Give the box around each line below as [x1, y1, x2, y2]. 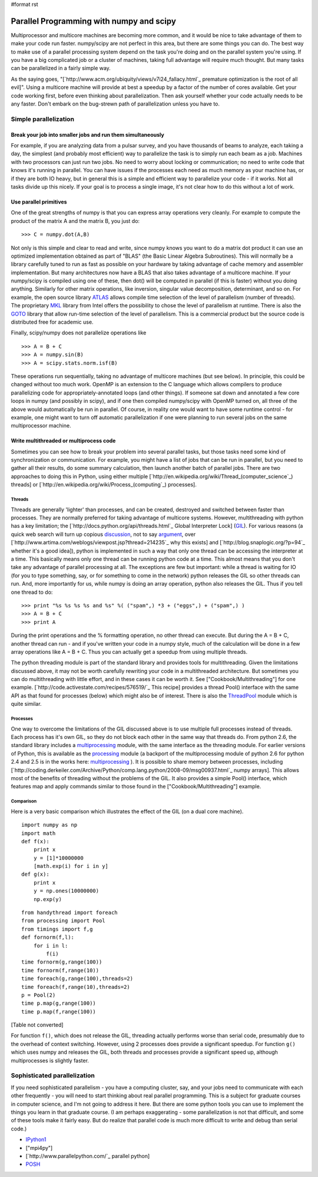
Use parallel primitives [11, 198, 67, 205]
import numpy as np [21, 821, 78, 828]
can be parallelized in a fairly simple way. [11, 65, 111, 72]
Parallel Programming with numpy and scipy [11, 16, 177, 26]
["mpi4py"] [25, 1144, 53, 1151]
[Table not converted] [11, 1021, 64, 1028]
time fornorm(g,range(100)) [21, 959, 102, 965]
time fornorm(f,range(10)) [21, 967, 100, 974]
